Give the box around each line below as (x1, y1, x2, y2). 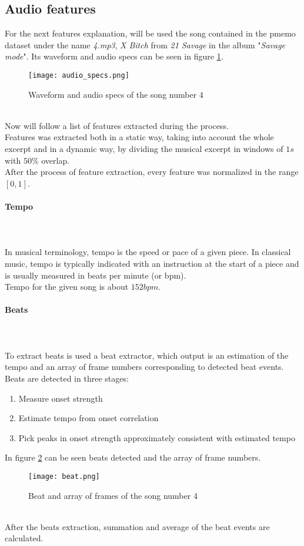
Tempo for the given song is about (5, 280, 129, 293)
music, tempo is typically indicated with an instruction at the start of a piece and (5, 257, 299, 269)
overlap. (41, 154, 70, 166)
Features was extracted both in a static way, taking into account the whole (5, 131, 274, 143)
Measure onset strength (18, 392, 103, 404)
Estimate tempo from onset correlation (18, 412, 159, 424)
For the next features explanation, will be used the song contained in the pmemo (5, 27, 296, 39)
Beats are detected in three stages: (5, 372, 129, 384)
